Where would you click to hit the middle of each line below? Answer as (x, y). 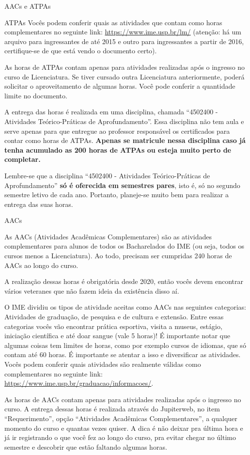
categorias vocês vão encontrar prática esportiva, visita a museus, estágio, (113, 326)
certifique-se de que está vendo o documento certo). (81, 51)
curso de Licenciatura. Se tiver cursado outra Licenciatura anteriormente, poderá (125, 76)
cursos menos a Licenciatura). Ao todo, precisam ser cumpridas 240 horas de (118, 256)
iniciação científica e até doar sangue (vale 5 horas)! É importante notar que (117, 336)
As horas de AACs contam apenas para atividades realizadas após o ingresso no (123, 399)
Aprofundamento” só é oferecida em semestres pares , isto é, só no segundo (122, 185)
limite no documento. (36, 95)
